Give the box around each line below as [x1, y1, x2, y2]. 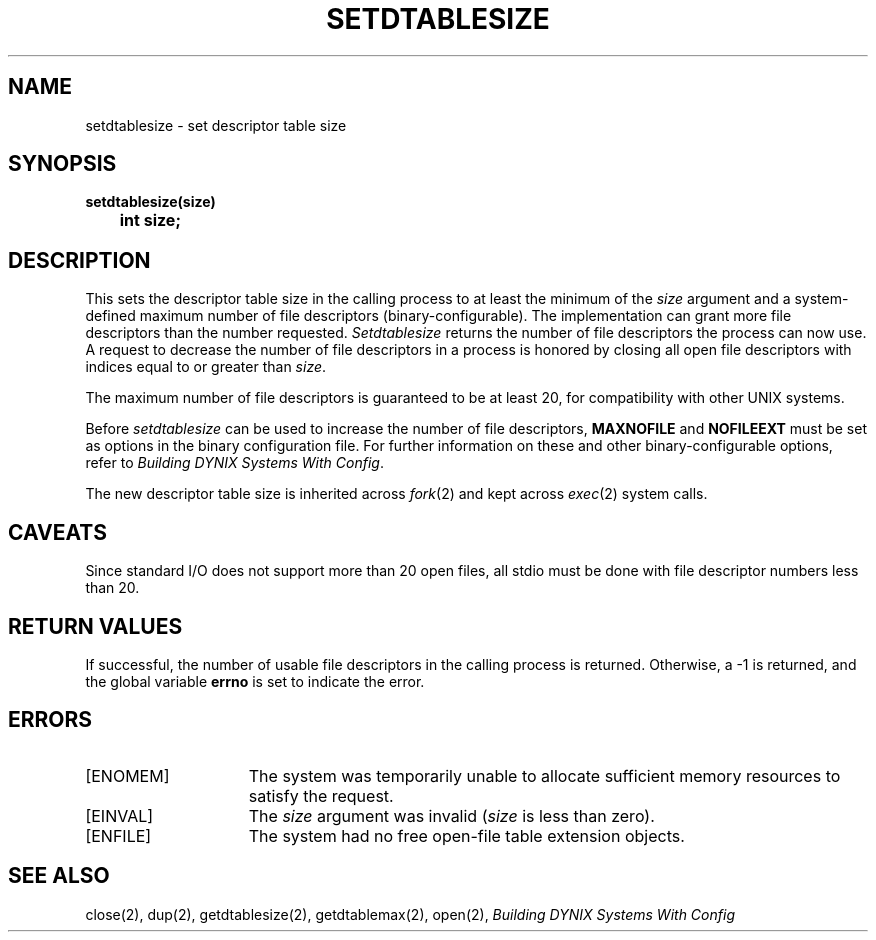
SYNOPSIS [8, 151, 117, 177]
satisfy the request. [248, 785, 394, 806]
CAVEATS [8, 519, 107, 545]
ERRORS [8, 707, 93, 733]
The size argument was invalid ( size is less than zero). [248, 805, 655, 826]
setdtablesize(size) [85, 193, 216, 211]
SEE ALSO [8, 863, 110, 889]
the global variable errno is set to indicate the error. [85, 672, 425, 690]
